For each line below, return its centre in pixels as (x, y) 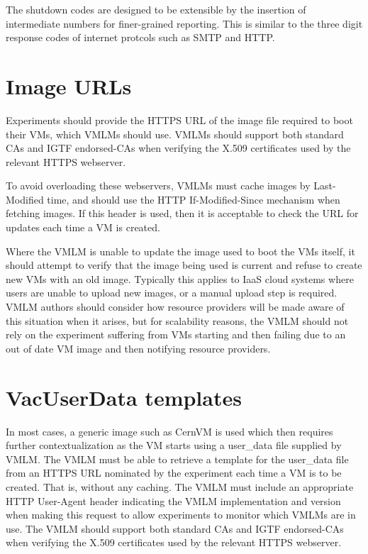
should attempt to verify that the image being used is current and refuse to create (184, 265)
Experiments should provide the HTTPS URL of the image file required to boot (179, 120)
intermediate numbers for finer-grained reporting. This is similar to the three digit (184, 23)
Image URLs (69, 85)
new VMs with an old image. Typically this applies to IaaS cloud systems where (180, 278)
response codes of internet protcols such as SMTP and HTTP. (140, 37)
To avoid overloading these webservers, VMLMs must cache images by (158, 185)
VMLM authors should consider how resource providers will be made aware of (175, 307)
